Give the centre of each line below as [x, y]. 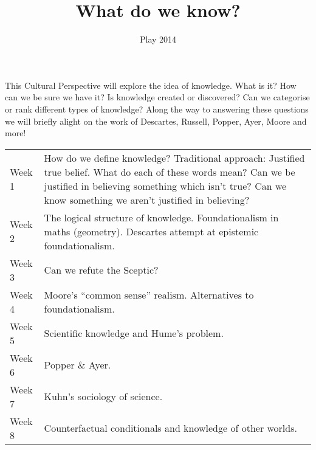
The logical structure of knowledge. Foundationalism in [161, 217]
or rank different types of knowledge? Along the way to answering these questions [157, 109]
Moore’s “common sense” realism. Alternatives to [149, 294]
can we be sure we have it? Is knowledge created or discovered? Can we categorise [157, 97]
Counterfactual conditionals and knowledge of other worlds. [170, 428]
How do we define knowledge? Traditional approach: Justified [174, 157]
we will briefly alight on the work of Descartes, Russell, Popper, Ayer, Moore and [156, 121]
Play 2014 [158, 39]
